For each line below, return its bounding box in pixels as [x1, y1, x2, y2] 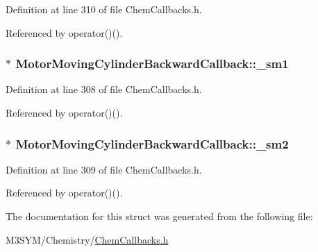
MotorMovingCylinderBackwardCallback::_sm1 [15, 55, 289, 72]
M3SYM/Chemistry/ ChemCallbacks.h [6, 232, 169, 246]
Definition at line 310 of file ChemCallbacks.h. [6, 2, 202, 16]
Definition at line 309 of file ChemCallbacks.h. [6, 162, 202, 176]
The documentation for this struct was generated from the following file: [6, 209, 313, 223]
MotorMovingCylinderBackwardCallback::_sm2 [15, 135, 289, 152]
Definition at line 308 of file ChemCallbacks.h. [6, 82, 202, 96]
